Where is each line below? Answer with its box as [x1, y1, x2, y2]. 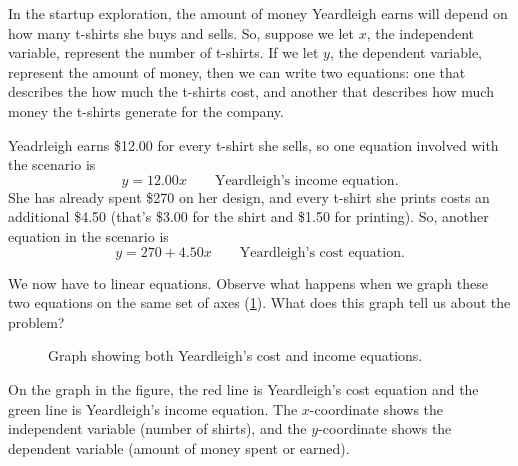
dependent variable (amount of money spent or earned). [8, 437, 350, 458]
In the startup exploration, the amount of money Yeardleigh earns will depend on [8, 3, 508, 23]
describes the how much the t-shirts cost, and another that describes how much [8, 81, 494, 102]
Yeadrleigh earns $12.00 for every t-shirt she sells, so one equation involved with [8, 134, 499, 155]
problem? [8, 311, 65, 332]
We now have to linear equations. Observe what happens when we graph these [8, 272, 488, 293]
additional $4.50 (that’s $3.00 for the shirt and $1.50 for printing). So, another [8, 206, 489, 227]
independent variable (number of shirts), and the [8, 418, 307, 439]
